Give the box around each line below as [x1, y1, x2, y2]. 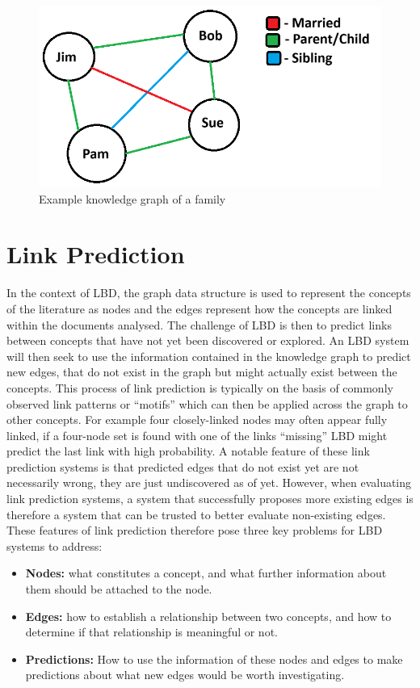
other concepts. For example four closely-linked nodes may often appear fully [6, 411, 388, 428]
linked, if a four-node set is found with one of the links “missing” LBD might [6, 426, 388, 443]
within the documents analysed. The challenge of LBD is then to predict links [6, 316, 392, 333]
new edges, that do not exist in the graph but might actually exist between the [6, 363, 397, 380]
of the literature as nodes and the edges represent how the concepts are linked [6, 300, 393, 317]
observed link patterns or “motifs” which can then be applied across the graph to [6, 395, 408, 412]
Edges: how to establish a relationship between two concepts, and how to [25, 607, 392, 624]
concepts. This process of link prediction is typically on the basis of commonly [6, 379, 393, 396]
